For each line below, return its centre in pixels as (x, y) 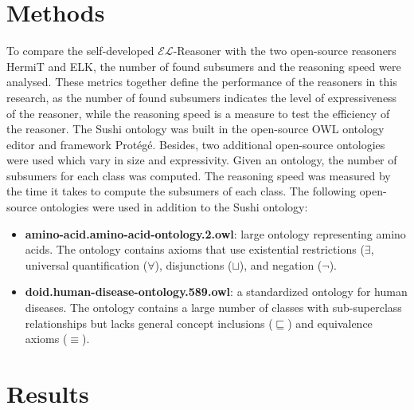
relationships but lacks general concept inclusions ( (149, 323)
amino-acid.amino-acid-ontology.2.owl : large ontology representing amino (215, 233)
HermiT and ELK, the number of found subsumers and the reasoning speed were (204, 66)
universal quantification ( (86, 264)
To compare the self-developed (80, 51)
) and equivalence (330, 323)
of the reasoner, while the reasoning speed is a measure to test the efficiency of (198, 113)
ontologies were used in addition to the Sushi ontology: (174, 207)
